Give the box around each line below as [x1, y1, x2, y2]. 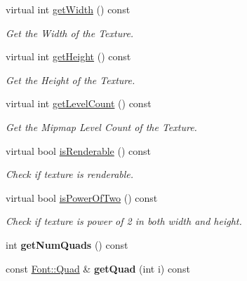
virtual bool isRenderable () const [6, 143, 151, 158]
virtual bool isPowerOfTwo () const [6, 190, 158, 205]
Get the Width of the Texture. [6, 25, 134, 40]
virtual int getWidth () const [6, 2, 131, 16]
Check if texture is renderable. [6, 167, 134, 181]
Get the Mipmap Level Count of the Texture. [6, 119, 197, 134]
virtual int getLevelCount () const [6, 96, 152, 111]
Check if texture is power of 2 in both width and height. [6, 214, 242, 228]
